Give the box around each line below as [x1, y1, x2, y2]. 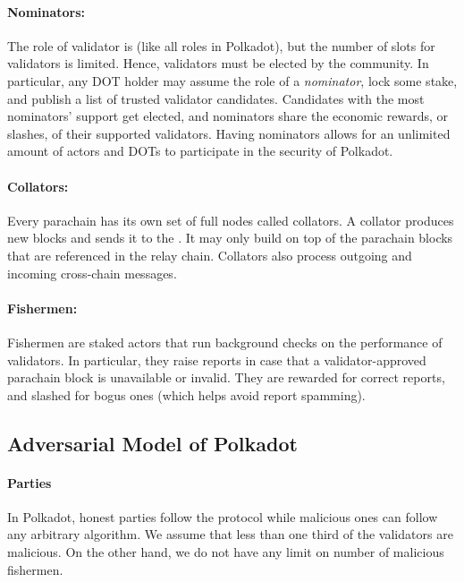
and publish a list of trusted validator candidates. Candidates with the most [7, 89, 425, 107]
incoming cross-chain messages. [7, 263, 177, 282]
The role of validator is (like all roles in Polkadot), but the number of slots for [7, 36, 435, 55]
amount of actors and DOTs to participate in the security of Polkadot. [7, 141, 393, 160]
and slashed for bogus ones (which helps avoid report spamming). [7, 385, 366, 404]
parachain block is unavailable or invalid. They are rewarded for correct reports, [7, 368, 445, 387]
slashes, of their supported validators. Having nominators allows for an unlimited [7, 124, 451, 142]
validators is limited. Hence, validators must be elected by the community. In [7, 54, 429, 73]
